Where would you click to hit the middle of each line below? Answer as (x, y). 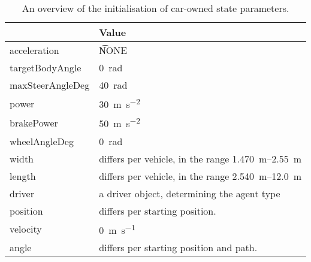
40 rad (113, 85)
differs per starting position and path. (178, 247)
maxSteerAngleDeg (50, 85)
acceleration (34, 50)
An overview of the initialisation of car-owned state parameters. (155, 8)
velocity (26, 229)
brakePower (34, 122)
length (23, 176)
